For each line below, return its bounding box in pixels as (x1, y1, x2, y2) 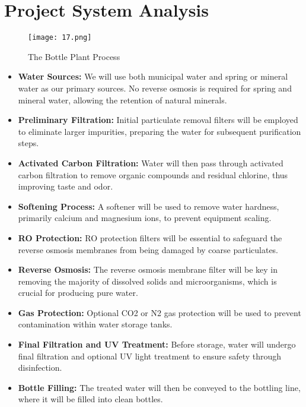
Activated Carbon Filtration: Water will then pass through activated (18, 156, 283, 169)
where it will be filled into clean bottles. (18, 393, 163, 405)
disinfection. (18, 361, 62, 374)
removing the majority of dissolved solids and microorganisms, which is (18, 275, 277, 287)
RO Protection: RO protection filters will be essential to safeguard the (18, 231, 282, 244)
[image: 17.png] (28, 33, 92, 42)
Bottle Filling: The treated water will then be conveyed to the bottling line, (18, 381, 301, 393)
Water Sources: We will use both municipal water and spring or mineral (18, 70, 288, 83)
